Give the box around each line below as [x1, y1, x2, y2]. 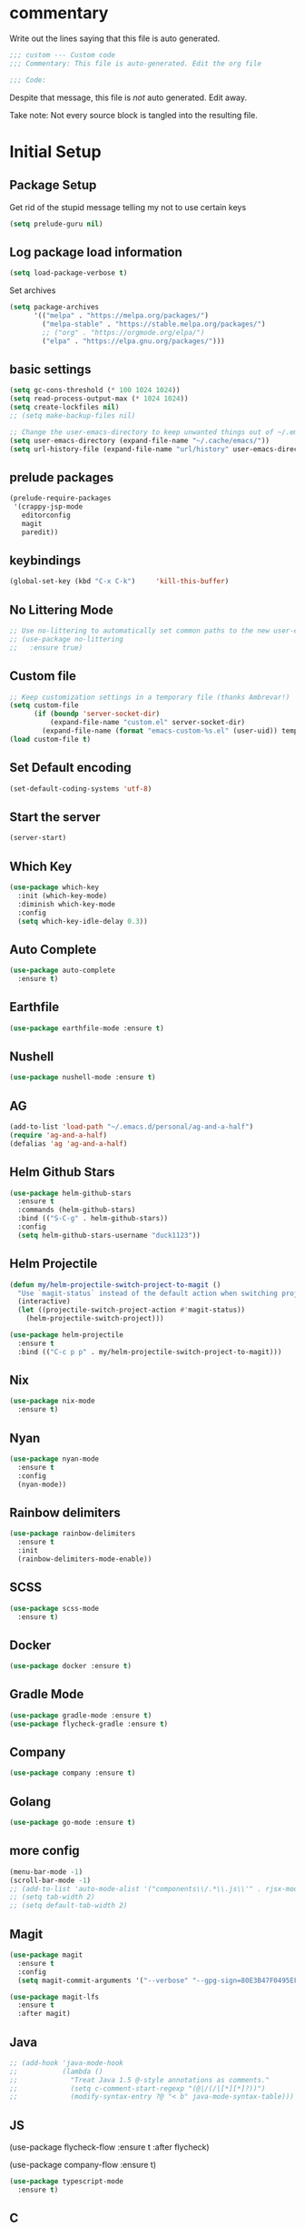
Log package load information [9, 244, 183, 259]
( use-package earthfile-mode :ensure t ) [9, 1023, 165, 1033]
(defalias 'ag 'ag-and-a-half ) [9, 1139, 128, 1149]
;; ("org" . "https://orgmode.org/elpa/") [42, 328, 205, 337]
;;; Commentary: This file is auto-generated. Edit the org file [9, 58, 261, 68]
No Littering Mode [9, 602, 113, 617]
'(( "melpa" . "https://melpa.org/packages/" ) [33, 311, 209, 320]
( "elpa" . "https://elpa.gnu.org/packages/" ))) [42, 336, 225, 346]
